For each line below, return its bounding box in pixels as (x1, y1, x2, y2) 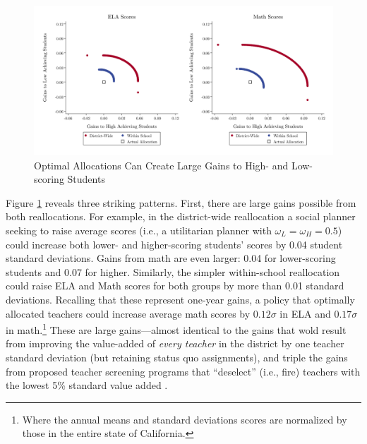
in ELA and (279, 306, 331, 320)
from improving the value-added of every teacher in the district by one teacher (6, 336, 344, 351)
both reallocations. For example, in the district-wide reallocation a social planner (6, 209, 356, 224)
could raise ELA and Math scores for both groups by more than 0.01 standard (6, 278, 344, 293)
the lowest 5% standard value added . (6, 378, 168, 392)
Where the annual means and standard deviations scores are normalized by (22, 412, 347, 426)
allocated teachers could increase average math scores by (6, 306, 251, 320)
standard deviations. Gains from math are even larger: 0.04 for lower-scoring (6, 251, 336, 265)
